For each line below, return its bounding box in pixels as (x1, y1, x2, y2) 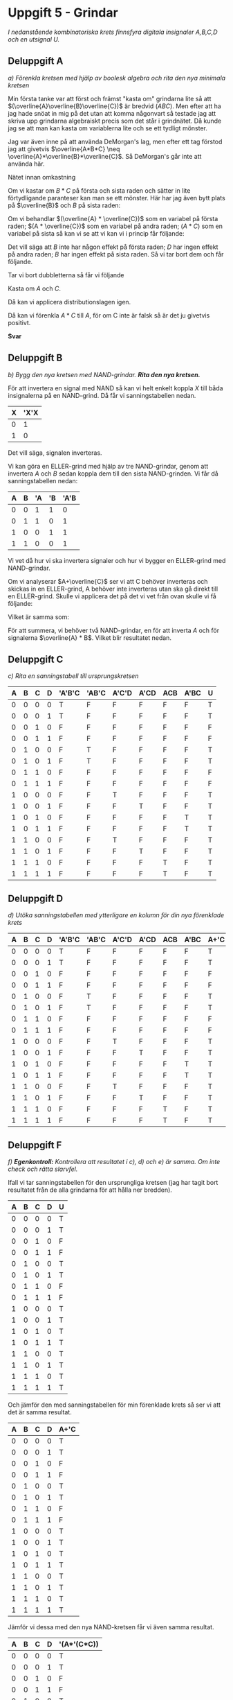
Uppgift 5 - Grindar (8, 5, 118, 21)
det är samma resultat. (8, 1408, 72, 1416)
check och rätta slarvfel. (8, 1165, 78, 1173)
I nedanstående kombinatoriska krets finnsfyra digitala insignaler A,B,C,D (8, 28, 218, 36)
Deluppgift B (8, 352, 63, 364)
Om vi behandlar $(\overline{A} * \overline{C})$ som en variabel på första (8, 214, 218, 223)
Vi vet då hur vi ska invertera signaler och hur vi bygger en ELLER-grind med (8, 556, 226, 564)
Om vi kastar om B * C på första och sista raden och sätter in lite (8, 186, 191, 195)
